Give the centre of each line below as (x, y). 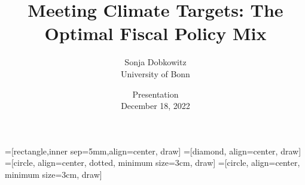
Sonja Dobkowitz (155, 62)
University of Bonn (155, 73)
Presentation (155, 94)
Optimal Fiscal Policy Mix (155, 33)
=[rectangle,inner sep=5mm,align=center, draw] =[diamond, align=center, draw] (153, 151)
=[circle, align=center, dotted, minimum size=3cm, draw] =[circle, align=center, (152, 163)
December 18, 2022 (155, 106)
